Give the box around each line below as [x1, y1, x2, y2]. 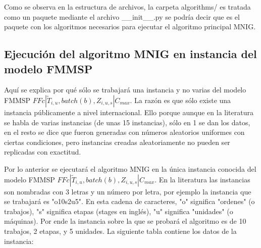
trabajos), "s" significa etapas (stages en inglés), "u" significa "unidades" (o [4, 206, 233, 216]
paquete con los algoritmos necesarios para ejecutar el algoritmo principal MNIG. [4, 21, 256, 32]
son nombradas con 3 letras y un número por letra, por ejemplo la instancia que [4, 186, 251, 196]
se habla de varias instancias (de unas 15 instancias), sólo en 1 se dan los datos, [4, 117, 250, 127]
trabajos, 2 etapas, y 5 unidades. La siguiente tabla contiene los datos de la [4, 225, 237, 236]
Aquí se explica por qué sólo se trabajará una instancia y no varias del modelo [4, 84, 246, 95]
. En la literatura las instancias [154, 174, 250, 184]
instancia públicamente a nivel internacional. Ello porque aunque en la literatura [4, 107, 253, 117]
